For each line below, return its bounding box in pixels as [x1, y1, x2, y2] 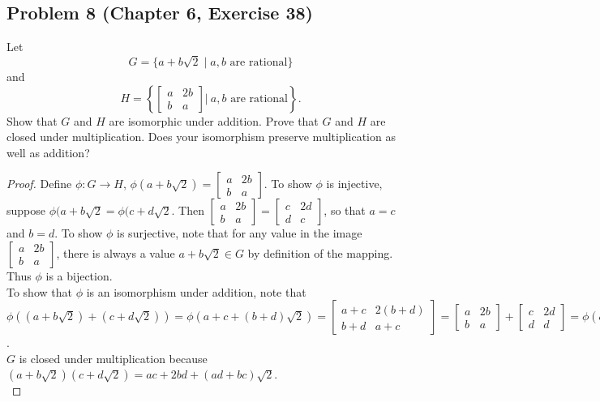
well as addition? [6, 143, 90, 160]
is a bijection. [45, 267, 113, 284]
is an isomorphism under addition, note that [86, 283, 306, 300]
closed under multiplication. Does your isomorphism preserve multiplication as [6, 128, 396, 145]
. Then [171, 202, 204, 219]
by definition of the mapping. [247, 244, 393, 261]
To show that [6, 283, 72, 300]
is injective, [326, 175, 383, 192]
